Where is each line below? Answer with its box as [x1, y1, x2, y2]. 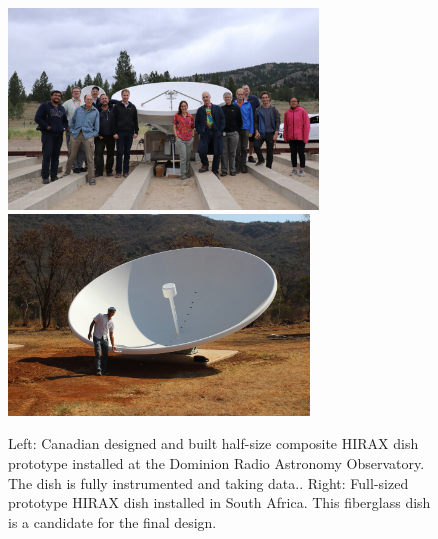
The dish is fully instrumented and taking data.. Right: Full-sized [8, 472, 409, 493]
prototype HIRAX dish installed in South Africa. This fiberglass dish [8, 492, 431, 513]
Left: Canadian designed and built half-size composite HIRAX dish [8, 433, 419, 454]
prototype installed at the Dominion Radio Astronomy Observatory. [8, 452, 425, 473]
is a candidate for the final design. [8, 511, 217, 532]
